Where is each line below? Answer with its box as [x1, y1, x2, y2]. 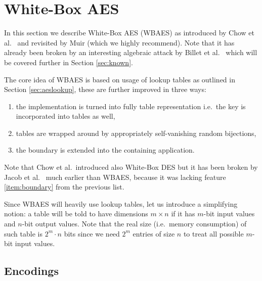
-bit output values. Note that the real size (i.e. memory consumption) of [22, 218, 247, 229]
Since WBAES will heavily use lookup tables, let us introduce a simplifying [4, 198, 238, 209]
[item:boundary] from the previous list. [4, 181, 124, 192]
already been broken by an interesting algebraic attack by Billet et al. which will [4, 47, 257, 58]
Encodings [4, 263, 59, 278]
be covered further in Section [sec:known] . [4, 57, 133, 67]
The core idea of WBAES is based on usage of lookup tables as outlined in [4, 74, 235, 84]
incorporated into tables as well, [16, 111, 115, 121]
